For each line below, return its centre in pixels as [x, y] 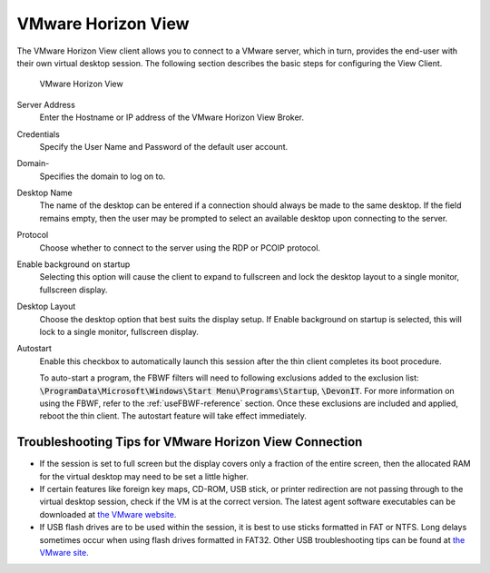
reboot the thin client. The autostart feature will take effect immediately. [173, 416]
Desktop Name [44, 193]
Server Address [46, 104]
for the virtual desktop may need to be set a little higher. [144, 476]
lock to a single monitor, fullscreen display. [119, 331]
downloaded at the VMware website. [108, 514]
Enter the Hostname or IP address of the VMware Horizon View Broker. [171, 117]
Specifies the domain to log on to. [103, 176]
